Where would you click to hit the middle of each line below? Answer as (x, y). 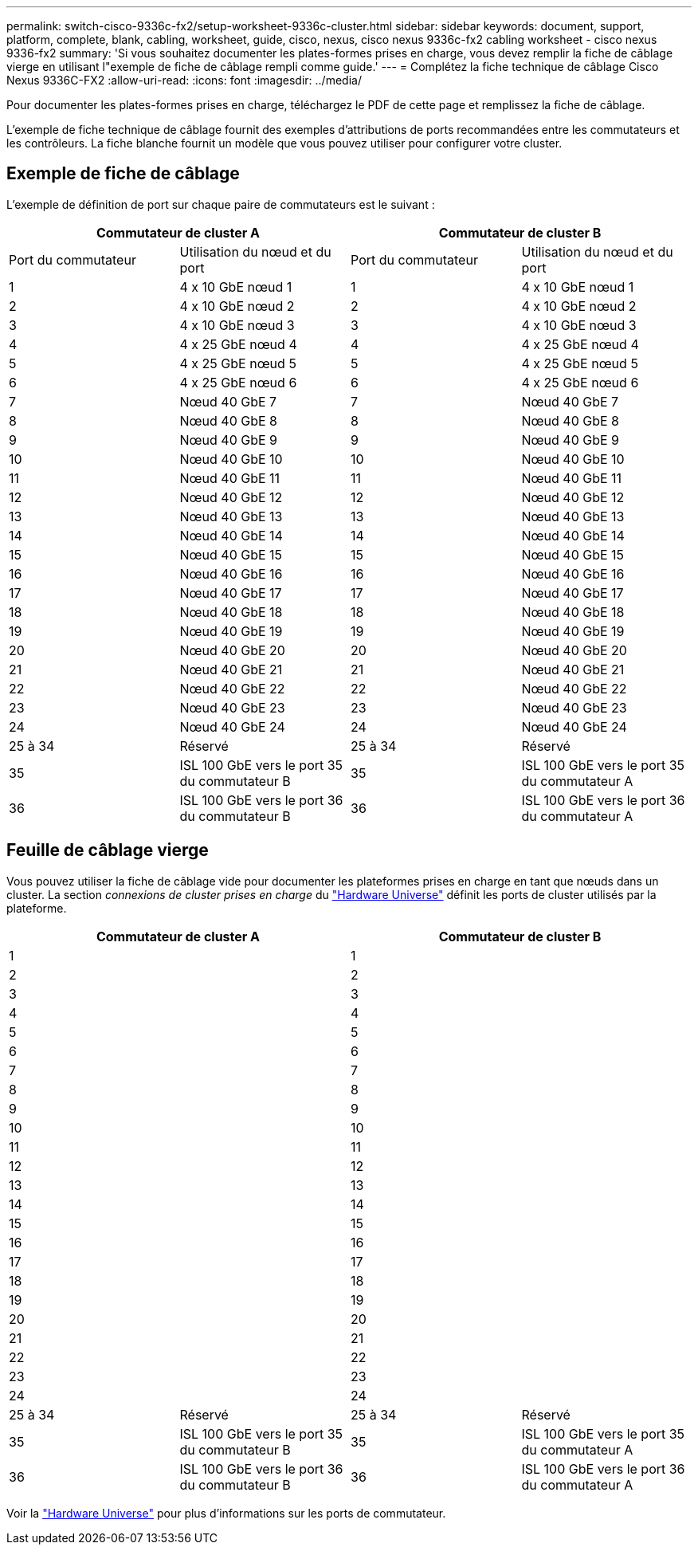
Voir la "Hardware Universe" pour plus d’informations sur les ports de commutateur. (226, 1513)
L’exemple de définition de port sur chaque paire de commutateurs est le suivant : (221, 204)
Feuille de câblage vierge (108, 850)
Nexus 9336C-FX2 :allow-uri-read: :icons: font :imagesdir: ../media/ (184, 80)
